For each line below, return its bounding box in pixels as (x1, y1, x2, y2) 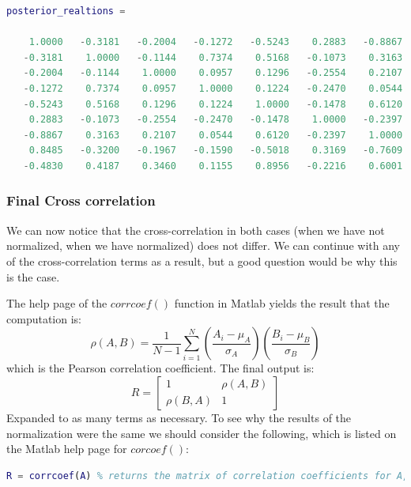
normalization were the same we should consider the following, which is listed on (6, 425, 397, 441)
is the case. (6, 268, 60, 285)
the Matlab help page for (6, 440, 127, 457)
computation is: (6, 310, 81, 327)
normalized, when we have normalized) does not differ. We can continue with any (6, 237, 400, 254)
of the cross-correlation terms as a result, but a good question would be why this (6, 252, 398, 269)
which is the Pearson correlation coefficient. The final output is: (6, 360, 315, 376)
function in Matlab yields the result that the (174, 295, 390, 311)
